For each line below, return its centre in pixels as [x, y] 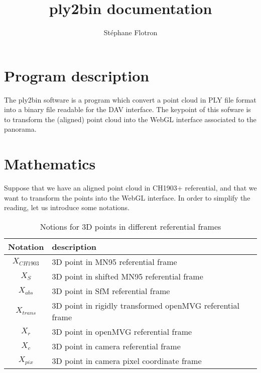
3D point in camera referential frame [116, 346]
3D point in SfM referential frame [111, 291]
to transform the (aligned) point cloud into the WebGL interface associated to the [130, 119]
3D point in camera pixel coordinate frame [127, 360]
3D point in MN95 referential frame [114, 261]
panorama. [20, 129]
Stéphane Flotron [130, 32]
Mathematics [50, 164]
